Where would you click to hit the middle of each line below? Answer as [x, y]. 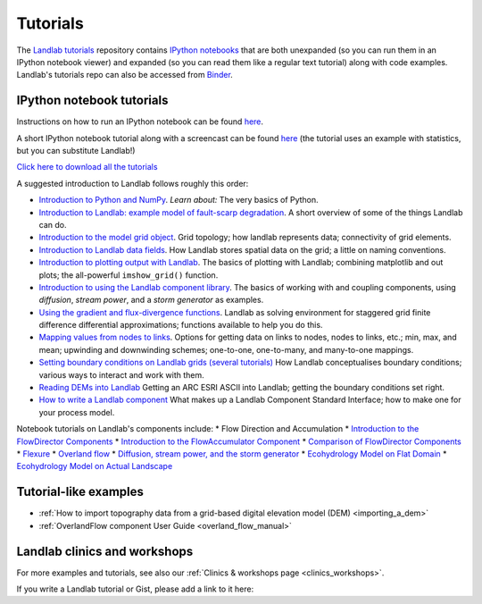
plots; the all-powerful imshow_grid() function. [129, 275]
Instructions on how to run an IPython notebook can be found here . [140, 122]
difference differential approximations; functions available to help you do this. [181, 325]
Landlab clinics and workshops [105, 551]
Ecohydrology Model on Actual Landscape [95, 466]
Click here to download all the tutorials [87, 167]
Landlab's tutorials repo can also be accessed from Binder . [125, 75]
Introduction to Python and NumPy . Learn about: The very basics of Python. [179, 200]
